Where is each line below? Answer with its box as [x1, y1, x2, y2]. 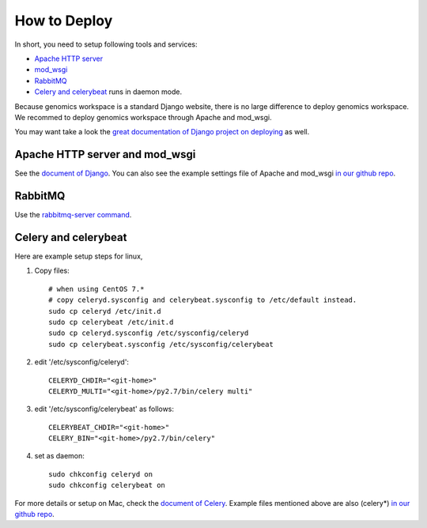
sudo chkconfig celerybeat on [48, 481, 166, 490]
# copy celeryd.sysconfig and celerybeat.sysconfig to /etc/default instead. [48, 296, 357, 304]
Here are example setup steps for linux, [14, 251, 143, 261]
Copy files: [34, 266, 70, 276]
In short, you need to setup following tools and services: [14, 40, 198, 49]
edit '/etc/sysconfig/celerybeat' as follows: [34, 404, 174, 414]
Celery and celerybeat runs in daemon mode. [34, 87, 182, 96]
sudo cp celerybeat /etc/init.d [48, 317, 174, 326]
